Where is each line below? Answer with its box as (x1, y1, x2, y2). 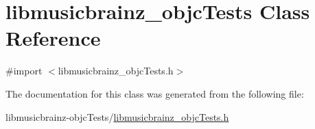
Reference (5, 24, 101, 52)
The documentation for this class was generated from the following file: (5, 86, 304, 100)
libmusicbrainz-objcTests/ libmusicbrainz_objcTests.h (5, 109, 229, 124)
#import (5, 63, 43, 78)
